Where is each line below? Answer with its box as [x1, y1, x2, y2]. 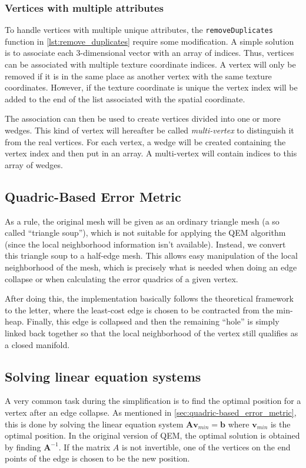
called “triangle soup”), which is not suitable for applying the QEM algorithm [5, 226, 286, 239]
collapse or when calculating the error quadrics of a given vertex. [5, 272, 238, 285]
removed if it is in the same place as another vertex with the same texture [5, 69, 272, 82]
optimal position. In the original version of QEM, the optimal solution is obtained [5, 429, 300, 442]
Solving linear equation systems [5, 367, 201, 385]
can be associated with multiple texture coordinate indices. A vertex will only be [5, 58, 296, 71]
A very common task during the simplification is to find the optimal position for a [5, 395, 301, 407]
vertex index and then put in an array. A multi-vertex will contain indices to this [5, 147, 297, 159]
